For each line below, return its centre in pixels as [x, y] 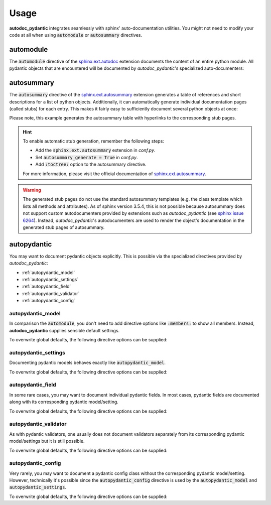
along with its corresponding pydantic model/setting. [64, 402]
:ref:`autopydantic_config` [48, 301]
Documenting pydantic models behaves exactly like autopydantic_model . [87, 363]
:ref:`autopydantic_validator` [51, 293]
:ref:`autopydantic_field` [46, 287]
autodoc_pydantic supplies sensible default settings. [64, 330]
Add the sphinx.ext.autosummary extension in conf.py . [95, 150]
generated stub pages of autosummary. [64, 227]
